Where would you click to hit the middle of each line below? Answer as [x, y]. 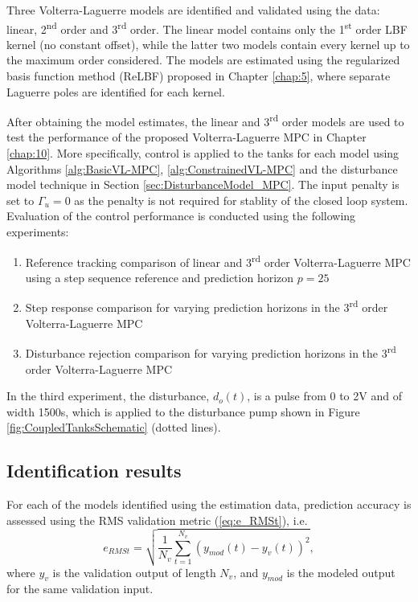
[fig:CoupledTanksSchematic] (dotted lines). [114, 427]
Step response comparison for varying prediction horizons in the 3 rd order [207, 306]
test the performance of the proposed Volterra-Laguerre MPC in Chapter [186, 137]
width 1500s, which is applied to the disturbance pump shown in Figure [183, 411]
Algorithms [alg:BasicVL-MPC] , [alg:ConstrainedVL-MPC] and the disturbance [202, 168]
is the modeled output [341, 572]
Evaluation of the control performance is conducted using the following [181, 216]
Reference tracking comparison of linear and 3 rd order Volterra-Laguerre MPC [218, 260]
